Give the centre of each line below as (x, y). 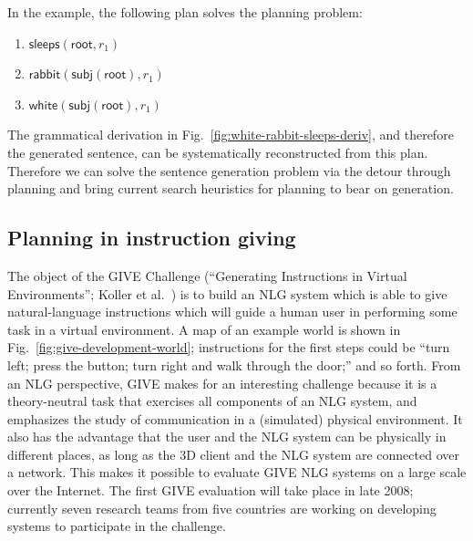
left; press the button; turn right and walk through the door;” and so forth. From (234, 364)
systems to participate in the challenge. (117, 526)
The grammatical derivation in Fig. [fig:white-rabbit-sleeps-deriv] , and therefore (231, 135)
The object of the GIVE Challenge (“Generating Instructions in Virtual (207, 275)
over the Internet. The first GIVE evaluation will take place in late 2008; (211, 490)
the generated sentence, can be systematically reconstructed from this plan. (218, 152)
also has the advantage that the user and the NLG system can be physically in (227, 437)
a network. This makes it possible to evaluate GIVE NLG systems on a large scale (237, 472)
